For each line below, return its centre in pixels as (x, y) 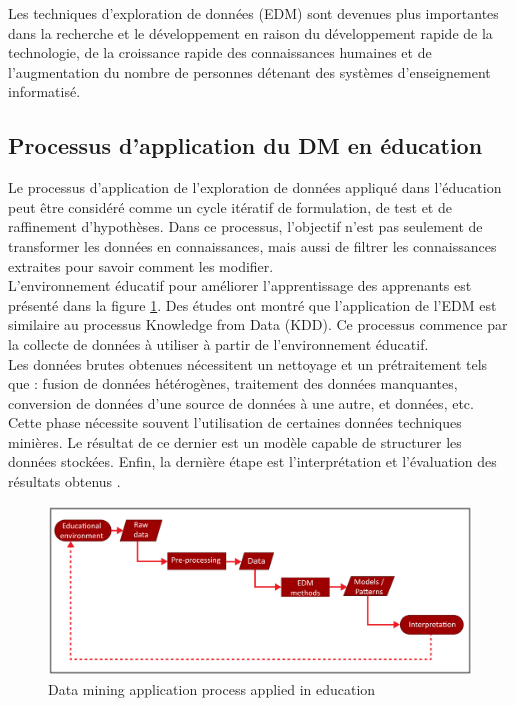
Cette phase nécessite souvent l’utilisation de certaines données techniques (235, 422)
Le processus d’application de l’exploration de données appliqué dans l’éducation (255, 187)
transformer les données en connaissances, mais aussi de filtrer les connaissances (252, 245)
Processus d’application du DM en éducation (245, 145)
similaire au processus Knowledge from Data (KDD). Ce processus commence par (258, 324)
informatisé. (44, 91)
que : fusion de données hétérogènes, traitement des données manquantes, (233, 383)
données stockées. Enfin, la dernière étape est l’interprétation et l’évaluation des (252, 461)
